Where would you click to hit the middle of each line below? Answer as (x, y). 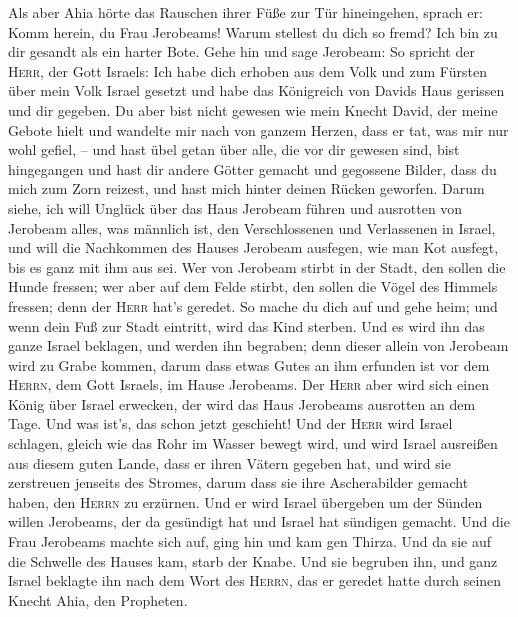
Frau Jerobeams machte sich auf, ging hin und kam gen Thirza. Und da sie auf (249, 541)
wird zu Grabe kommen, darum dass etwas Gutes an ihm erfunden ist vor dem (249, 364)
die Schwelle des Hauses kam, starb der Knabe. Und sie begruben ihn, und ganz (253, 560)
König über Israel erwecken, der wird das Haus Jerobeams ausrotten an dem (242, 403)
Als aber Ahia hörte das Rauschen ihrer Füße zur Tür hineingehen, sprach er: (245, 12)
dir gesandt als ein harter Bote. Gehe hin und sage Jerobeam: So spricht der (241, 51)
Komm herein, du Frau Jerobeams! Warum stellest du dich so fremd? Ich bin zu (253, 31)
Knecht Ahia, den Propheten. (98, 599)
